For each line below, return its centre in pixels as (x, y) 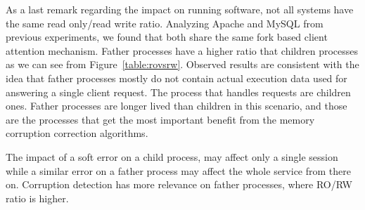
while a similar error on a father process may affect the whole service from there (178, 170)
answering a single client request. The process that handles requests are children (178, 92)
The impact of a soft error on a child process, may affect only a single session (172, 156)
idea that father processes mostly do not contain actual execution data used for (177, 78)
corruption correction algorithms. (77, 133)
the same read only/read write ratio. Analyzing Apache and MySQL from (165, 23)
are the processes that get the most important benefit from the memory (160, 119)
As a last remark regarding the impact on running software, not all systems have (180, 9)
